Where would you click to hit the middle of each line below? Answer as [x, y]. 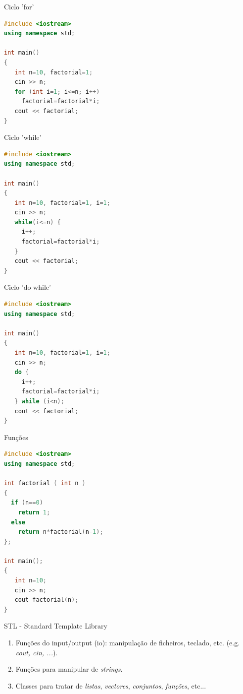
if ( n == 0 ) [27, 503]
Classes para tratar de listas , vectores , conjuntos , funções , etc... [111, 685]
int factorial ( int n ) [45, 483]
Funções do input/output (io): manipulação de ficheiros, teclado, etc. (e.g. [128, 643]
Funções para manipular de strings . [69, 669]
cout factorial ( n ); [47, 600]
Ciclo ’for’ [19, 6]
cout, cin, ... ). [37, 652]
